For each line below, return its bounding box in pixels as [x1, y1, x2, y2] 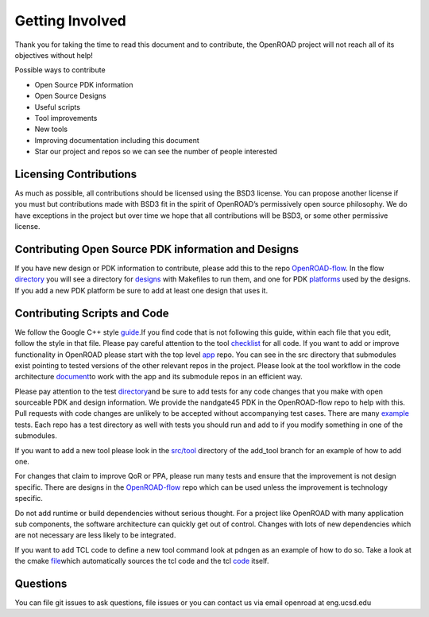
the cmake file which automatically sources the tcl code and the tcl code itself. [14, 557, 269, 566]
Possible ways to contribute [14, 65, 106, 75]
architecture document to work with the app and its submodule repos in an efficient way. [14, 372, 303, 382]
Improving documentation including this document [34, 135, 200, 145]
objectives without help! [14, 50, 93, 60]
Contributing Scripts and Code [14, 306, 170, 320]
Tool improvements [34, 113, 98, 122]
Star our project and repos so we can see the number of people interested [34, 147, 278, 157]
